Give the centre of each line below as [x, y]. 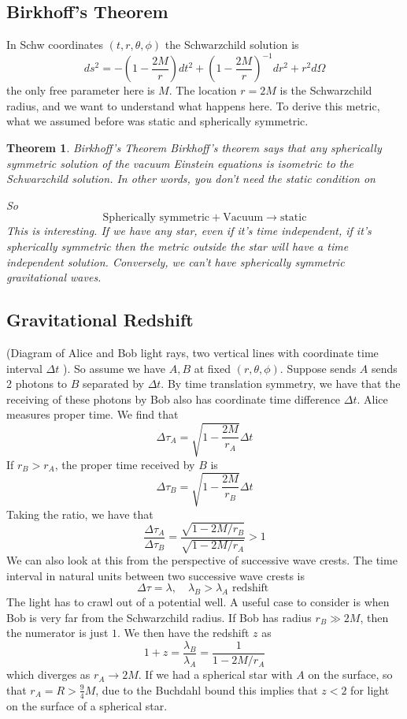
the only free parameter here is [81, 90]
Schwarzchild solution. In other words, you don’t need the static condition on [191, 179]
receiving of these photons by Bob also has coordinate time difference [174, 399]
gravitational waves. [54, 277]
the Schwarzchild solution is [232, 45]
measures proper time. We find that [92, 414]
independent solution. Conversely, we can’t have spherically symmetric [176, 261]
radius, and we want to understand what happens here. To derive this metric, [193, 105]
